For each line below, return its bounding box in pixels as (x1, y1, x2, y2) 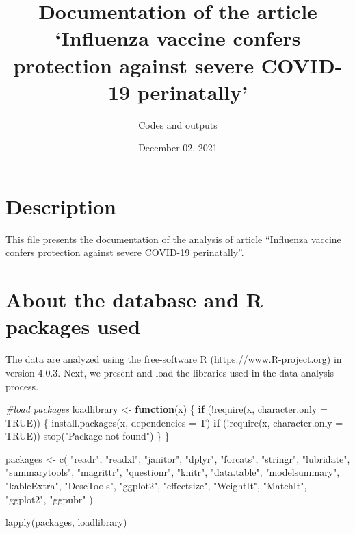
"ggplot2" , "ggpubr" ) (5, 492, 93, 506)
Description (5, 192, 117, 220)
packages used (5, 312, 141, 340)
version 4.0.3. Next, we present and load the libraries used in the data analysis (5, 365, 334, 379)
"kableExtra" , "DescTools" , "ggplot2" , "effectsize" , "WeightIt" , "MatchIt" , (5, 479, 307, 493)
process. (5, 379, 39, 393)
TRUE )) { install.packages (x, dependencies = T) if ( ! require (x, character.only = (5, 415, 343, 429)
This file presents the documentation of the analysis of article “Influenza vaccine (5, 231, 341, 246)
